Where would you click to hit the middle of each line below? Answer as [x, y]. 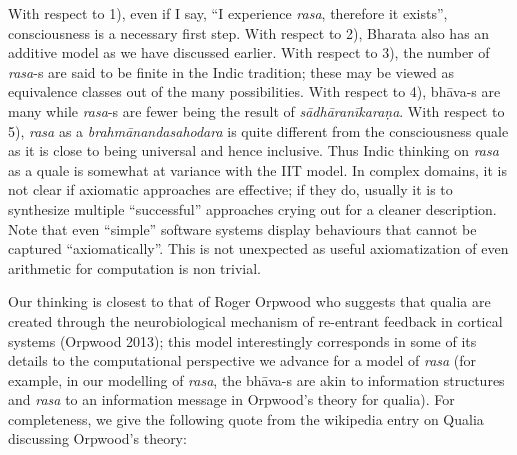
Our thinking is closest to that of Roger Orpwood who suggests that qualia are [249, 301]
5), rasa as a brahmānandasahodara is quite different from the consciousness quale [258, 130]
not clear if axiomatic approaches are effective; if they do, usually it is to [230, 189]
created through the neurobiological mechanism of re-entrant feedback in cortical [255, 320]
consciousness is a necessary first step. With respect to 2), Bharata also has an [249, 32]
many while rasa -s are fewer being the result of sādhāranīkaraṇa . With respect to [256, 110]
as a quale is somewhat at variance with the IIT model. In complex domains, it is [257, 169]
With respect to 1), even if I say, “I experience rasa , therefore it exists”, [228, 13]
